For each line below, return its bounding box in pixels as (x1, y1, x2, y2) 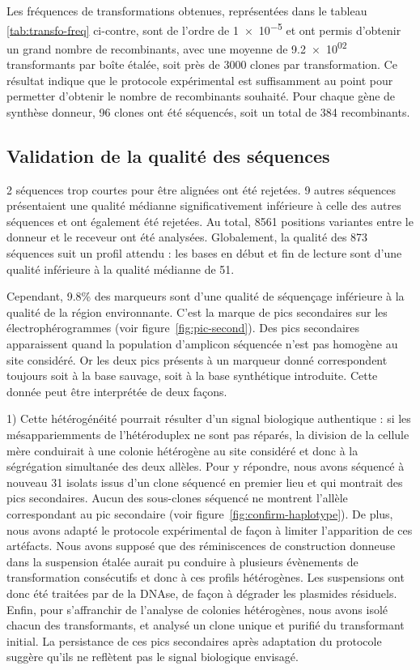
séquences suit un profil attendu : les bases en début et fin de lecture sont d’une (6, 245, 402, 262)
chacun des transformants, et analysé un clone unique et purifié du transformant (6, 617, 405, 634)
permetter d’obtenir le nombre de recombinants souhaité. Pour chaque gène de (6, 87, 396, 105)
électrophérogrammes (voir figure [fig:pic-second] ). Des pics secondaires (6, 319, 360, 336)
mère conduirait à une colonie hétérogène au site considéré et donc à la (6, 442, 358, 459)
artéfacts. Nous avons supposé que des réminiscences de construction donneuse (6, 537, 396, 554)
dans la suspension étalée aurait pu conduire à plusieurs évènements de (6, 553, 358, 570)
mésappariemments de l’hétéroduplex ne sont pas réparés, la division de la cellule (6, 425, 409, 442)
